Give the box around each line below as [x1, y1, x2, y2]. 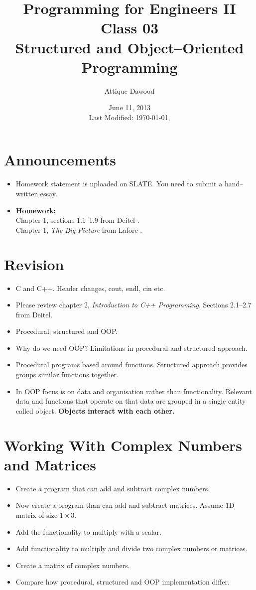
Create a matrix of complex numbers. [15, 560, 130, 570]
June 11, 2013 [108, 102, 151, 113]
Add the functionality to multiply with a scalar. [15, 526, 162, 537]
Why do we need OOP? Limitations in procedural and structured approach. [15, 342, 248, 353]
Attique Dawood [104, 85, 155, 96]
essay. [40, 188, 57, 198]
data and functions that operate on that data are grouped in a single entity [15, 396, 246, 406]
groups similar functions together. [15, 369, 119, 380]
